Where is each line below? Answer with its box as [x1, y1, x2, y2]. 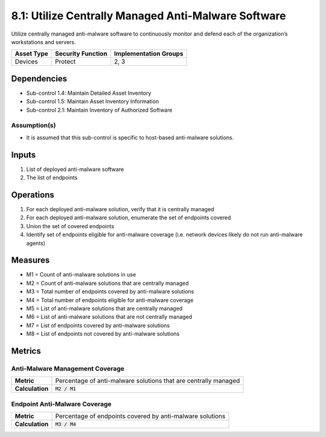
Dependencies [11, 73, 68, 84]
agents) [26, 239, 45, 247]
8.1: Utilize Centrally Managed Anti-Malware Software [11, 9, 286, 22]
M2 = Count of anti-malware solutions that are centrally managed [26, 279, 190, 287]
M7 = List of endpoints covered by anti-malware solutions [26, 322, 170, 329]
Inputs [11, 150, 36, 160]
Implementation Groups [113, 49, 184, 58]
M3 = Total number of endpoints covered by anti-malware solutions [26, 288, 194, 295]
